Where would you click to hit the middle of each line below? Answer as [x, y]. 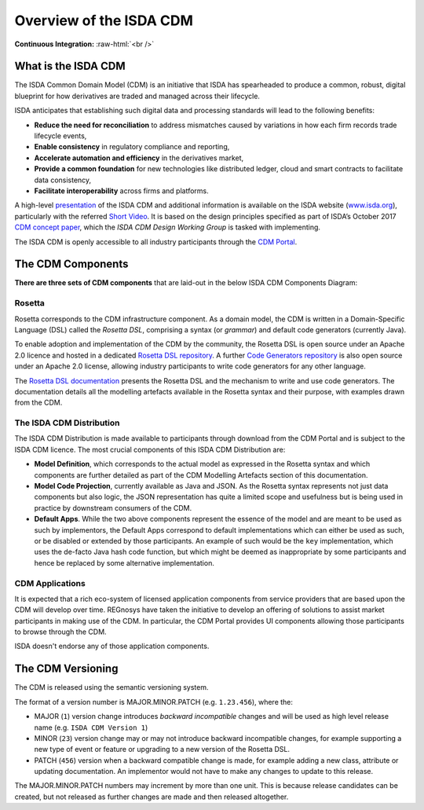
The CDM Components [71, 264]
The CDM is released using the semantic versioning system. [111, 687]
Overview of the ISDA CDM [104, 20]
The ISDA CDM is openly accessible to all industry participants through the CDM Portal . [156, 242]
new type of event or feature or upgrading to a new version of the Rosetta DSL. [162, 750]
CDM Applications [50, 583]
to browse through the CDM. [60, 632]
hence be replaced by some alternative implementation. [124, 563]
